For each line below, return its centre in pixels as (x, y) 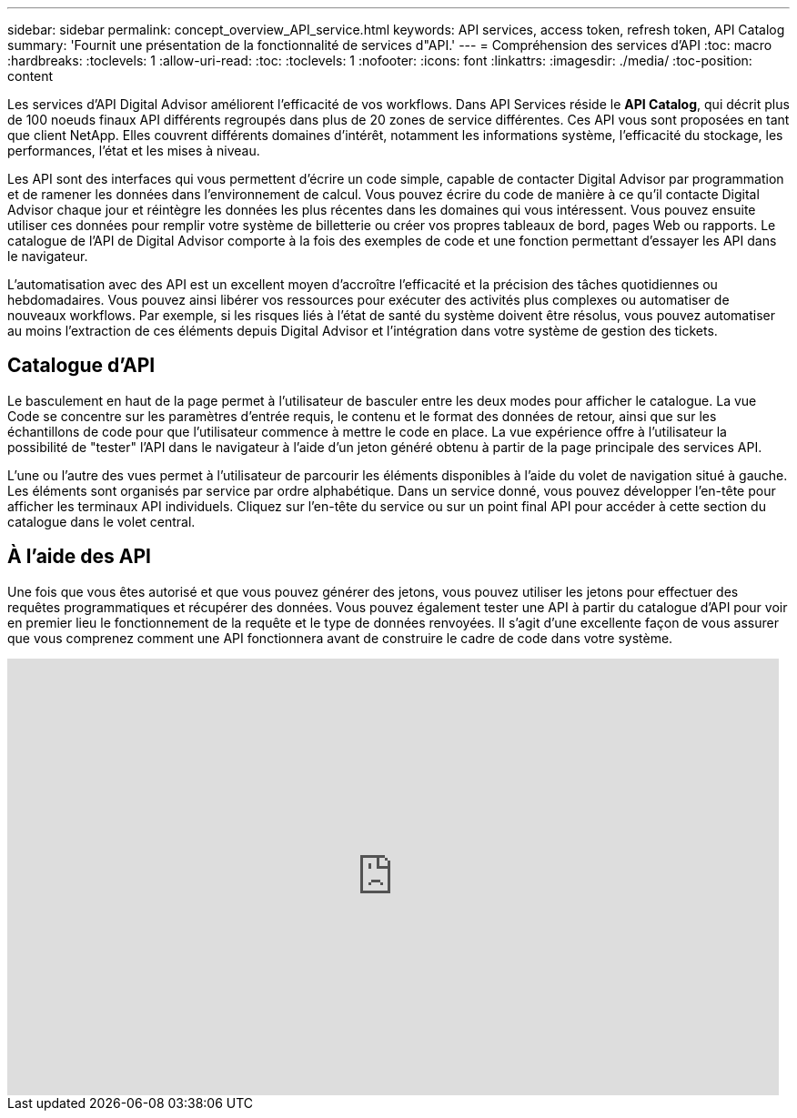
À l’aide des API (79, 557)
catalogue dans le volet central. (101, 521)
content (30, 76)
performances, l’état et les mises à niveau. (134, 151)
